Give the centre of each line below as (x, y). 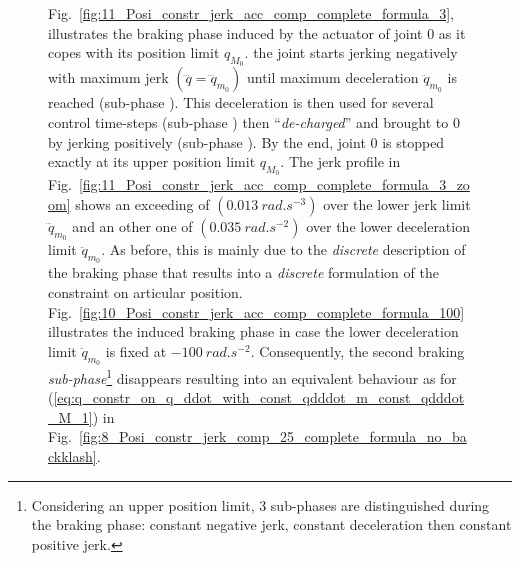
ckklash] (72, 455)
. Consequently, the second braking (357, 350)
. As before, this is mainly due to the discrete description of (283, 249)
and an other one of (132, 225)
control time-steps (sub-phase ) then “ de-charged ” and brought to (248, 121)
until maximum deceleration (332, 77)
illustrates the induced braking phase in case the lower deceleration (253, 331)
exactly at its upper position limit (152, 161)
